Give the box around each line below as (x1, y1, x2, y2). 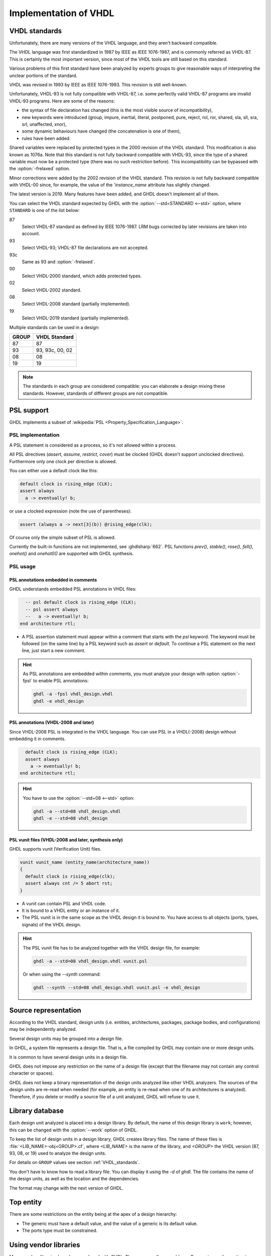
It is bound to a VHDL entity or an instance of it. (22, 907, 120, 914)
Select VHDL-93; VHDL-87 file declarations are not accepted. (22, 245, 149, 251)
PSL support (9, 406, 49, 414)
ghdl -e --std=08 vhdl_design (33, 815, 108, 821)
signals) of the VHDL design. (22, 921, 81, 927)
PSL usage (9, 563, 36, 570)
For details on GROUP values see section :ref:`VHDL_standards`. (9, 1160, 140, 1166)
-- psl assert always (25, 606, 79, 612)
